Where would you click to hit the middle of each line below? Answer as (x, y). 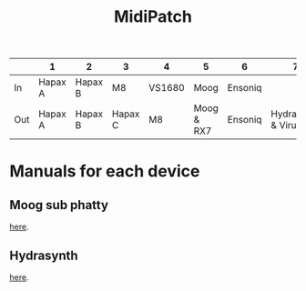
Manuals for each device (105, 171)
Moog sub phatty (59, 205)
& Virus (286, 125)
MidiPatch (153, 17)
